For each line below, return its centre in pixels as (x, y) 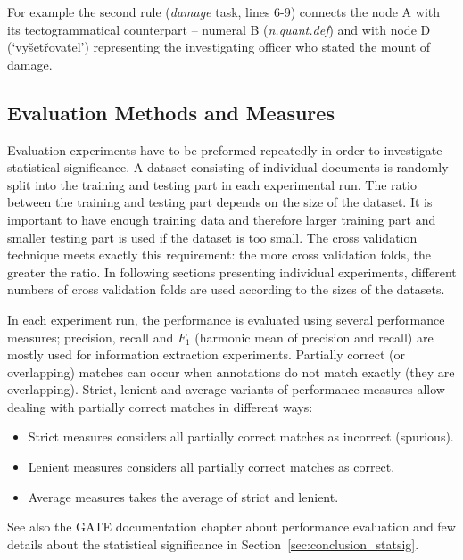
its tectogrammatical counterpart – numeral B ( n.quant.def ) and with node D (219, 29)
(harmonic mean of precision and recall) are (314, 337)
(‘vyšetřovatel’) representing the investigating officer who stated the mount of (219, 47)
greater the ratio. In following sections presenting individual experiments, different (232, 272)
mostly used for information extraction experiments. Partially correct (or (207, 354)
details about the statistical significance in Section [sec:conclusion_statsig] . (213, 544)
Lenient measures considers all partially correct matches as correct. (211, 467)
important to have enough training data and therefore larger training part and (222, 219)
